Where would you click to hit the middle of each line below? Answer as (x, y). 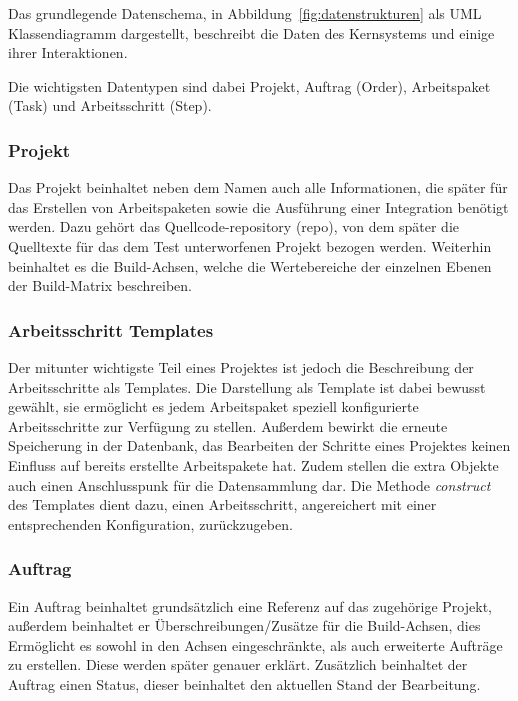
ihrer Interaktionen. (68, 52)
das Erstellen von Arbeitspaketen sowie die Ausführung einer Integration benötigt (258, 206)
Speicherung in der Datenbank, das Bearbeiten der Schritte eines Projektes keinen (259, 445)
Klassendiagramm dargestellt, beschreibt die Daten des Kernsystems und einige (251, 32)
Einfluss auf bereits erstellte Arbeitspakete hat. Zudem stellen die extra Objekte (253, 464)
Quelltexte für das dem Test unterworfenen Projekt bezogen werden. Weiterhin (250, 245)
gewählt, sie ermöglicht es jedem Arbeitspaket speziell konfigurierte (213, 406)
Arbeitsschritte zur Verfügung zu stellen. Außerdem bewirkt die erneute (228, 425)
